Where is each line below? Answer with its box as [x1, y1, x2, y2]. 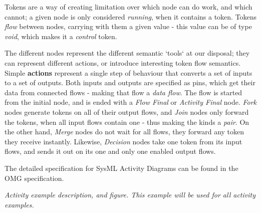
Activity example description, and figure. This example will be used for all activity [5, 189, 255, 200]
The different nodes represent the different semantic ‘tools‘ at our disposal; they [5, 48, 250, 58]
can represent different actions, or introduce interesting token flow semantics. [5, 57, 241, 68]
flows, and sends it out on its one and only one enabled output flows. [5, 146, 216, 156]
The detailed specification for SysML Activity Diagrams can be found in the [5, 162, 238, 173]
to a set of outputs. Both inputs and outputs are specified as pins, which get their [5, 77, 255, 88]
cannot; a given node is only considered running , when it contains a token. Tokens [5, 11, 257, 22]
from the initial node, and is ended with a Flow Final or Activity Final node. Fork [5, 97, 257, 107]
